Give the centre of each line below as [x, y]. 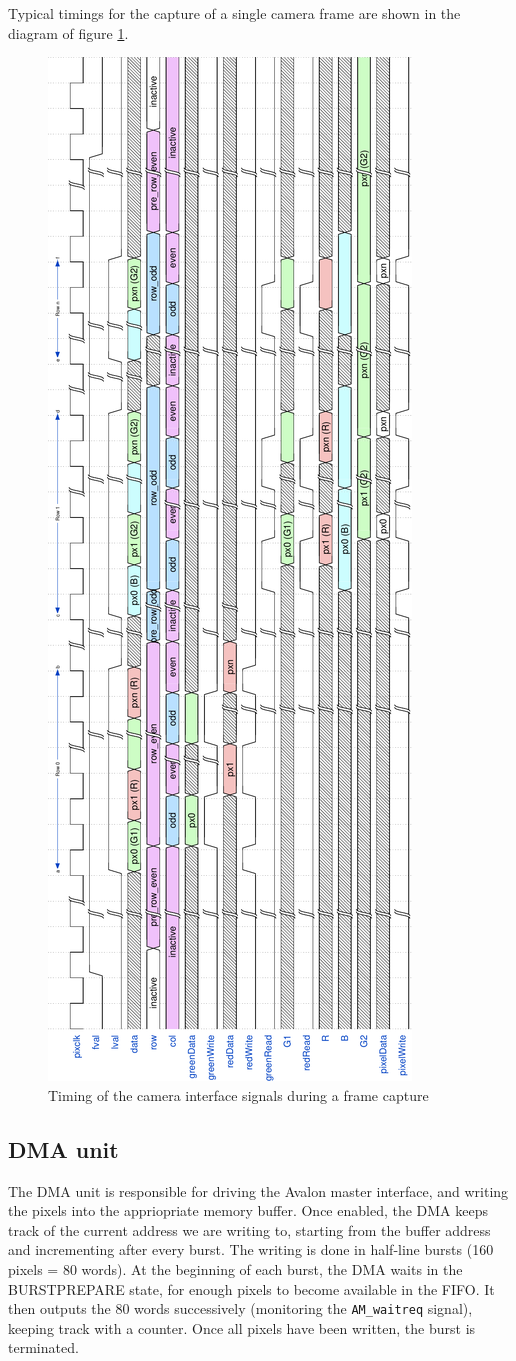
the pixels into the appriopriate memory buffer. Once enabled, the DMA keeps [248, 1210]
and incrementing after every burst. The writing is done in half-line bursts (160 [251, 1249]
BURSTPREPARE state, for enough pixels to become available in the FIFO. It [251, 1288]
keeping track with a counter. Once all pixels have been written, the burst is [242, 1327]
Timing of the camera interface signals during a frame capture [238, 1094]
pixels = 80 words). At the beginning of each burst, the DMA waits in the [235, 1268]
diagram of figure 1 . [68, 32]
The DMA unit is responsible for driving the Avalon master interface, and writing [258, 1190]
